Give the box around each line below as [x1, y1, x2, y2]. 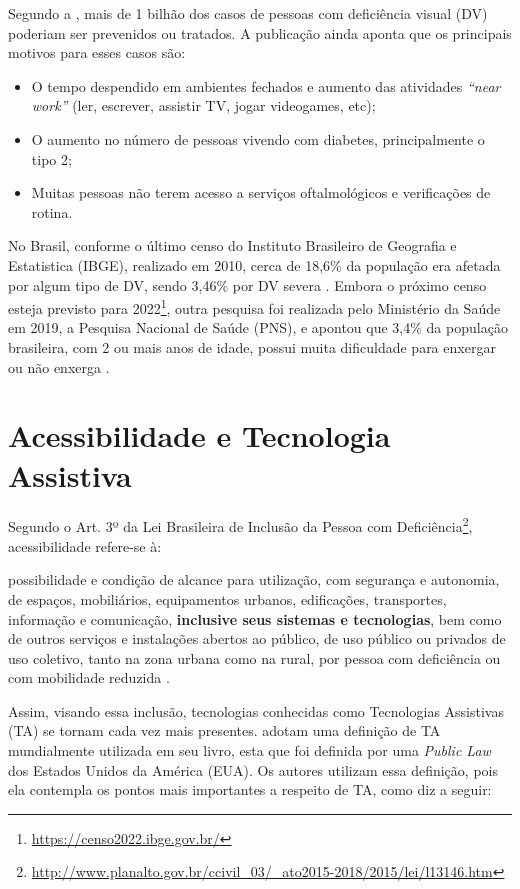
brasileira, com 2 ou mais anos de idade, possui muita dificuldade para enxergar [8, 336, 496, 357]
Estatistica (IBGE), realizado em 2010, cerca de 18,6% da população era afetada [8, 254, 501, 275]
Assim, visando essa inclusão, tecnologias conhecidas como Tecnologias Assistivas [8, 700, 504, 721]
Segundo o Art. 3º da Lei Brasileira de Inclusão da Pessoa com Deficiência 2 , [8, 513, 473, 537]
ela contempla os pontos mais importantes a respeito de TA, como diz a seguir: [8, 779, 492, 800]
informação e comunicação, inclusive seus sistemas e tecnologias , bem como [8, 608, 502, 629]
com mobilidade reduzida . [8, 667, 170, 688]
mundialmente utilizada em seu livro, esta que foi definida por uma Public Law [8, 740, 491, 761]
